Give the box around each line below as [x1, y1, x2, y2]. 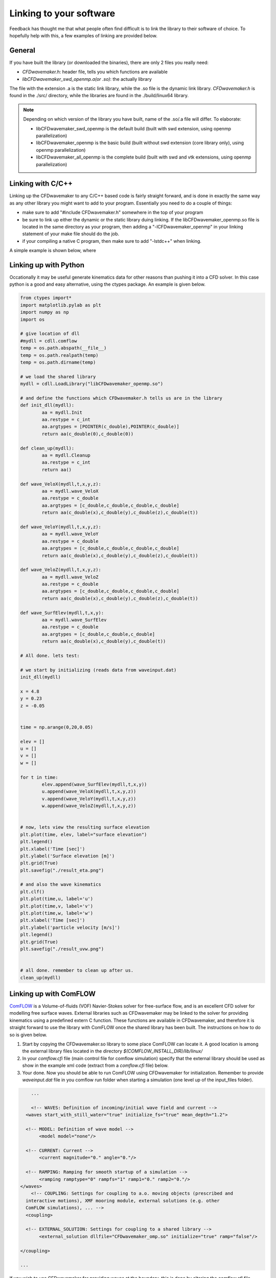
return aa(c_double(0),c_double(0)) [41, 431, 134, 437]
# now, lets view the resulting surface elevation [20, 825, 150, 830]
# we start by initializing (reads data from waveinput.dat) [20, 667, 177, 673]
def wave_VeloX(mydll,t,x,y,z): [20, 481, 102, 487]
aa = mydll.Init [41, 409, 83, 415]
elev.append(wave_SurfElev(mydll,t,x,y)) [41, 782, 147, 787]
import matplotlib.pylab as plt [20, 302, 102, 308]
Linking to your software [9, 8, 116, 19]
